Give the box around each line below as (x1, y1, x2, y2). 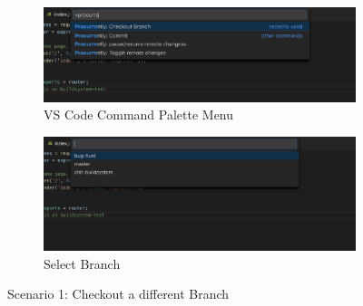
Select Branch (44, 253, 121, 273)
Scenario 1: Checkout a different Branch (7, 284, 230, 303)
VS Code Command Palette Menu (44, 105, 234, 124)
